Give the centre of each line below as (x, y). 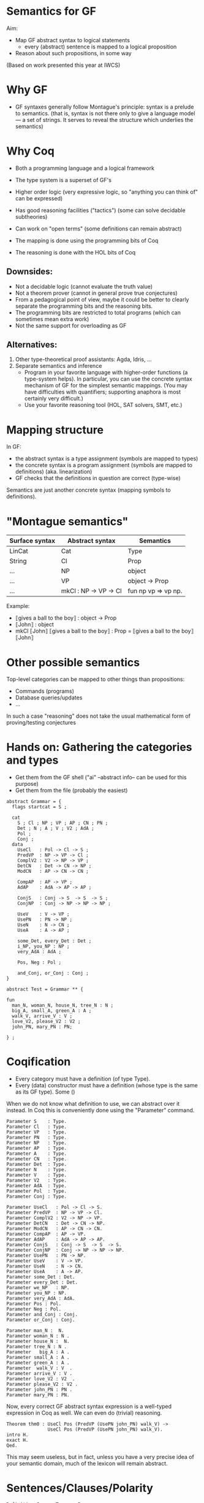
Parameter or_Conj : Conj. (41, 1320)
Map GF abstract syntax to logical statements (73, 40)
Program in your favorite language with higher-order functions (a (106, 373)
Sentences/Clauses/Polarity (80, 1488)
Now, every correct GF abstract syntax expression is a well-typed (89, 1406)
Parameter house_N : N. (38, 1341)
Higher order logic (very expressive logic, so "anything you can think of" (106, 192)
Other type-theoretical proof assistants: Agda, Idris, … (83, 359)
